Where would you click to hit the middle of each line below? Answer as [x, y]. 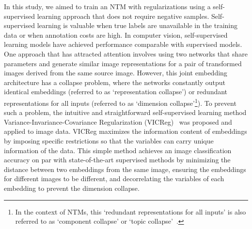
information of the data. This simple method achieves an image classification [118, 150]
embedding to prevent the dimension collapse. [72, 188]
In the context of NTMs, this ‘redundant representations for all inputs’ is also [131, 211]
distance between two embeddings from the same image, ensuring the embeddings [125, 169]
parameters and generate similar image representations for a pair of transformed [123, 63]
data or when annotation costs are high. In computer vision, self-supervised [116, 35]
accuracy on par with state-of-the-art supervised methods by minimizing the [117, 160]
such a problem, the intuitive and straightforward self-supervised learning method [125, 112]
